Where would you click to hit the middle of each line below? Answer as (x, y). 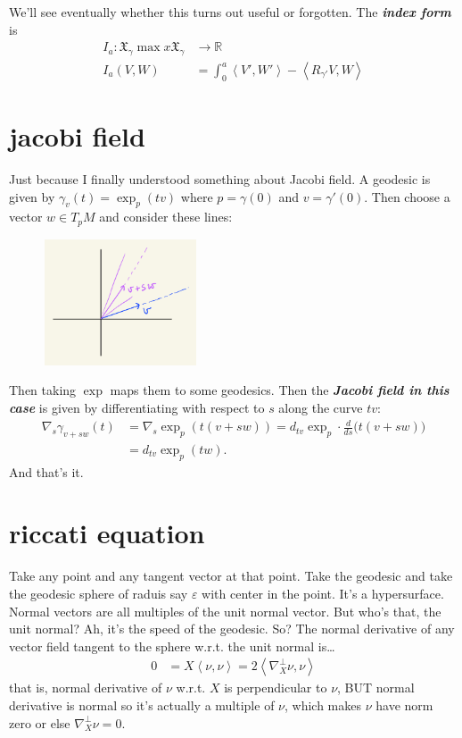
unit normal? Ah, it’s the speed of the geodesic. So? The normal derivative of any (232, 629)
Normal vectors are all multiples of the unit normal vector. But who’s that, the (225, 611)
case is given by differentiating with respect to (137, 407)
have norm (404, 705)
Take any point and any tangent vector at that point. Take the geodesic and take (231, 576)
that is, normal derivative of (86, 688)
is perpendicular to (276, 688)
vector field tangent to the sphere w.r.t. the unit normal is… (172, 646)
